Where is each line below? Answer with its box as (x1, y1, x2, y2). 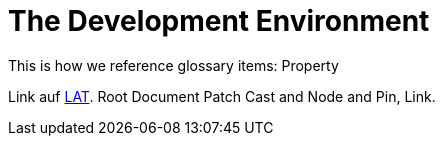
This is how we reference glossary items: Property (8, 56, 339, 74)
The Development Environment (8, 4, 430, 38)
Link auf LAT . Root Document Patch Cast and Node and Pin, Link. (8, 87, 436, 105)
